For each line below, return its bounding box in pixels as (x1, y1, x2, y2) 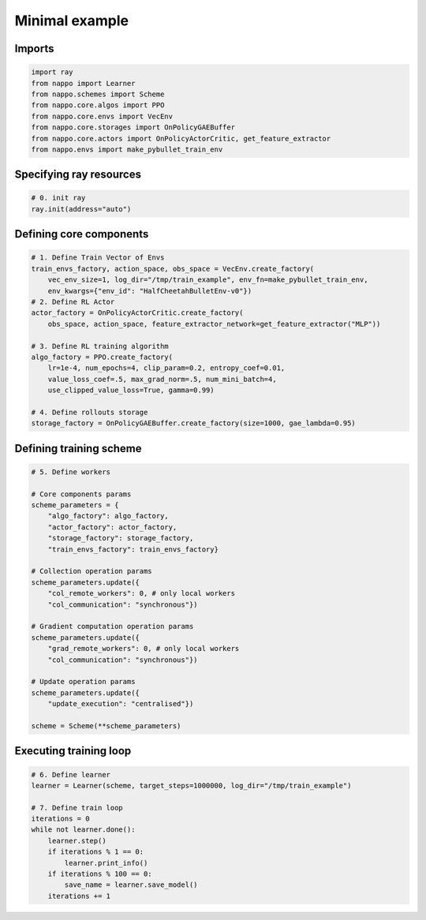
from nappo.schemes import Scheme (31, 89, 165, 99)
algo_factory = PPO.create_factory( (31, 352, 174, 361)
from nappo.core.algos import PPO (31, 101, 165, 110)
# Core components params (31, 489, 132, 499)
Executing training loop (14, 744, 132, 757)
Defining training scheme (14, 442, 142, 455)
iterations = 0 (31, 814, 90, 824)
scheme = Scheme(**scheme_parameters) (31, 721, 181, 730)
